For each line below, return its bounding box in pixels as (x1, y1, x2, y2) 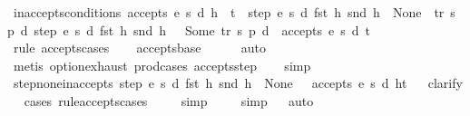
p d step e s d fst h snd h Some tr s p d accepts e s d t (7, 20, 370, 39)
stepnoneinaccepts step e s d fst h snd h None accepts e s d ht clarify (13, 73, 463, 92)
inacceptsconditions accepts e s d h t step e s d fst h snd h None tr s (13, 3, 455, 21)
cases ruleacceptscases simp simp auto (24, 91, 314, 110)
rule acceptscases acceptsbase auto (13, 38, 267, 57)
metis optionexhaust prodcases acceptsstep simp (13, 55, 311, 74)
